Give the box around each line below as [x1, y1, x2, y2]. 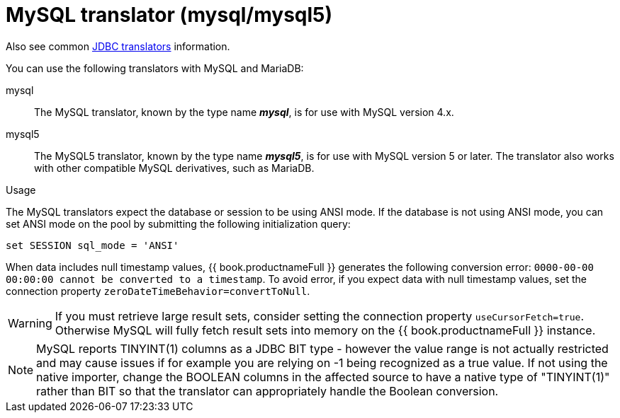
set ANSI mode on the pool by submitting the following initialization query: [6, 217, 351, 230]
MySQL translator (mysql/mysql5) [6, 3, 333, 27]
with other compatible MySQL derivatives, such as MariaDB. [34, 161, 315, 174]
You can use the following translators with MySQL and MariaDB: [6, 62, 304, 74]
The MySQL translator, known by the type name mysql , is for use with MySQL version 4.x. [34, 105, 454, 118]
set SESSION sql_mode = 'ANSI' [6, 239, 179, 251]
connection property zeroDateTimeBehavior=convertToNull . [6, 284, 310, 297]
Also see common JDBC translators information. [6, 40, 230, 52]
